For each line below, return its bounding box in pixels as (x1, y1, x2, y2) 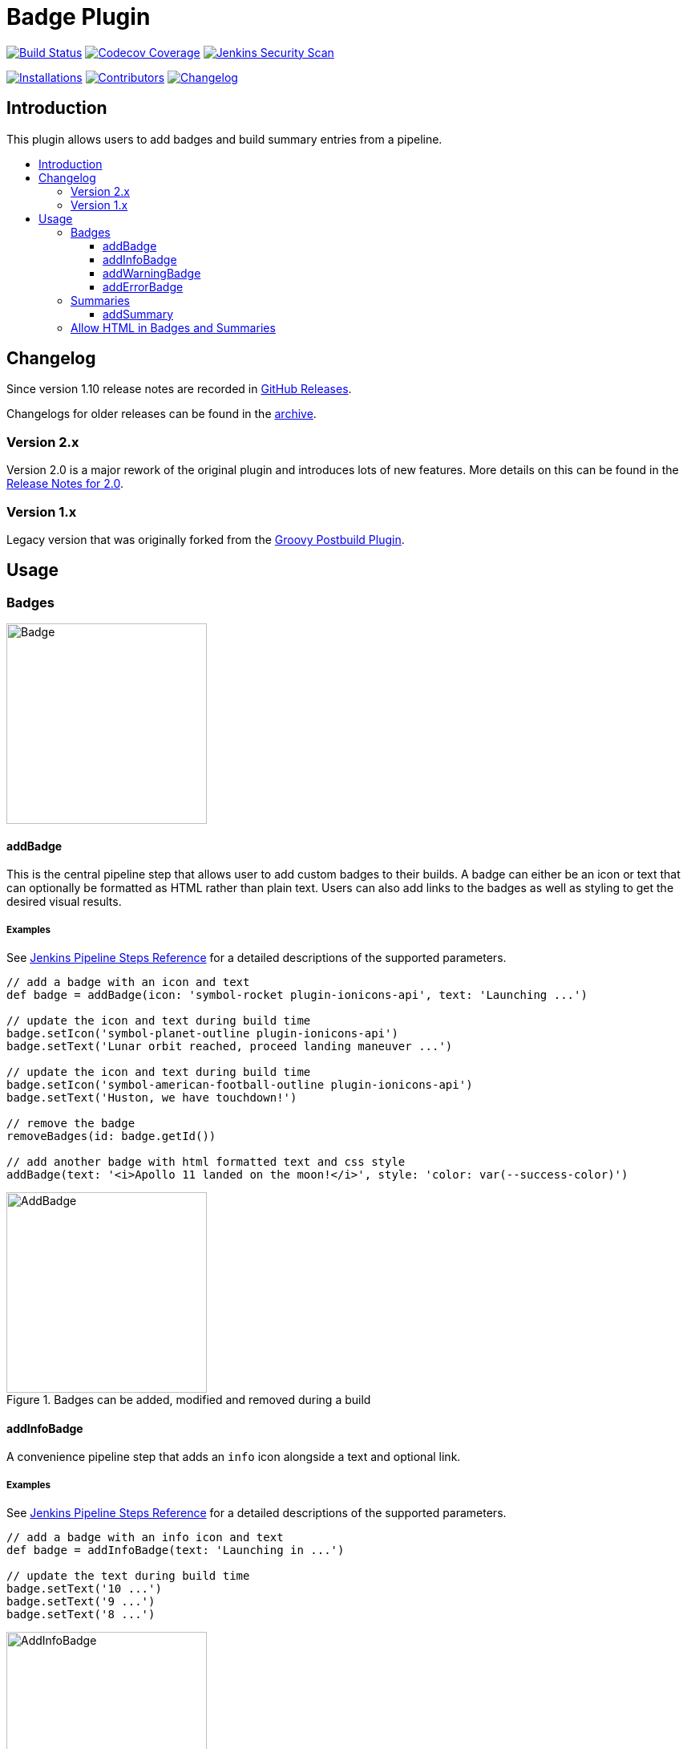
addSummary (103, 306, 174, 321)
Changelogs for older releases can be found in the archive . (6, 407, 317, 421)
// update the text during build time (6, 1569, 250, 1583)
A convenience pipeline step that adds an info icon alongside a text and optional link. (6, 1450, 461, 1464)
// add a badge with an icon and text (6, 976, 250, 989)
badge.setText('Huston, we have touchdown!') (6, 1091, 297, 1105)
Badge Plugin (6, 3, 151, 30)
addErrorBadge (103, 279, 184, 294)
